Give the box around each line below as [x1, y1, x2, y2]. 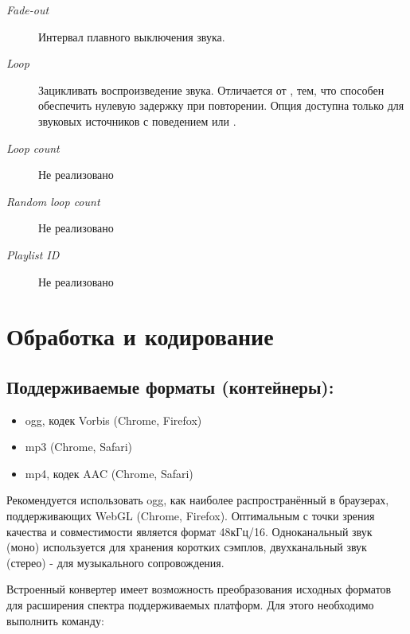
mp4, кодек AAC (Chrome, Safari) [25, 465, 193, 481]
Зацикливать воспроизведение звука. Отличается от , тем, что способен [38, 81, 385, 98]
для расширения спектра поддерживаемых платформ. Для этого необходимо [6, 597, 374, 613]
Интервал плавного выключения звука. [38, 28, 225, 45]
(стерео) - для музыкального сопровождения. [6, 554, 225, 570]
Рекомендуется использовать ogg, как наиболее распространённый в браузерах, [6, 492, 389, 508]
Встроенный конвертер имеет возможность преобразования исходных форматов [6, 581, 392, 597]
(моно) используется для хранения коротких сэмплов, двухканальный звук [6, 539, 367, 555]
